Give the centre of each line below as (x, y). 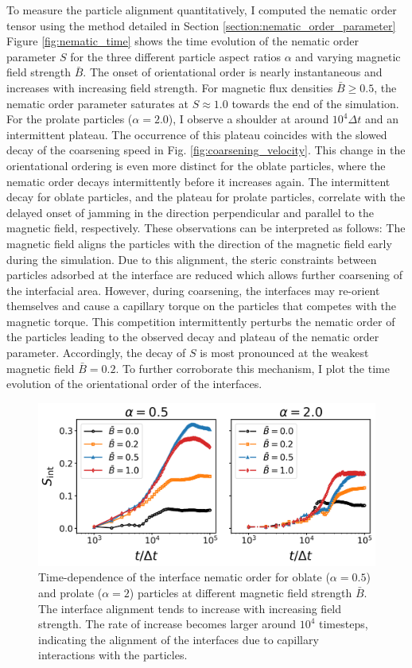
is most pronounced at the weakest (284, 353)
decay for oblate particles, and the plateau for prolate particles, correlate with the (206, 197)
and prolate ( (70, 592)
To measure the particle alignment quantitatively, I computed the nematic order (202, 10)
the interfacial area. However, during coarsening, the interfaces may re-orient (193, 290)
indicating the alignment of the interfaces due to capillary (179, 639)
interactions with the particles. (113, 655)
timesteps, (344, 624)
